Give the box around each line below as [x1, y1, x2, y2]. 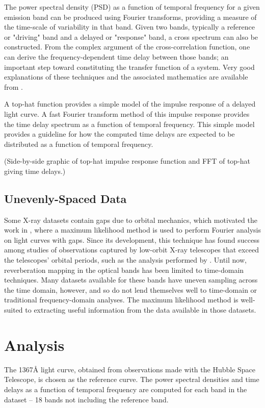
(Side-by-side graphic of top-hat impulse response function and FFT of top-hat [4, 156, 251, 166]
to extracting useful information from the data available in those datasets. [25, 304, 256, 315]
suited [4, 304, 23, 315]
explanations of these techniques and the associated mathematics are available [4, 71, 248, 82]
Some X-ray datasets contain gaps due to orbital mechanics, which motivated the [4, 214, 257, 225]
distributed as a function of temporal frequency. [4, 138, 153, 149]
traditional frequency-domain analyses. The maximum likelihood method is [4, 294, 238, 305]
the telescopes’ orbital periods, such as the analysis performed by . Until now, [4, 254, 247, 265]
